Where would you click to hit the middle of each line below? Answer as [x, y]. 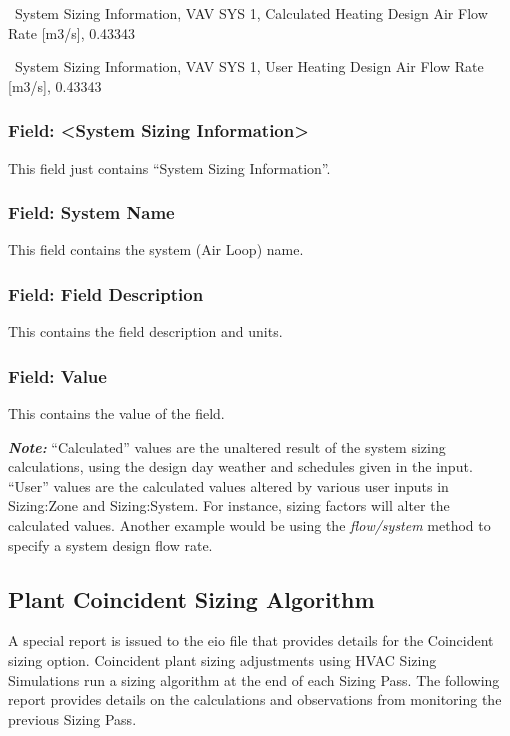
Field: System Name [91, 212]
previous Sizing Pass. [72, 718]
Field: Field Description [106, 293]
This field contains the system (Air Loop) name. [156, 249]
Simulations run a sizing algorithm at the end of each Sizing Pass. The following [254, 679]
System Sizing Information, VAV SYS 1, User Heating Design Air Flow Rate [249, 66]
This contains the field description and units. [145, 331]
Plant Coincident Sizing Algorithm [191, 598]
